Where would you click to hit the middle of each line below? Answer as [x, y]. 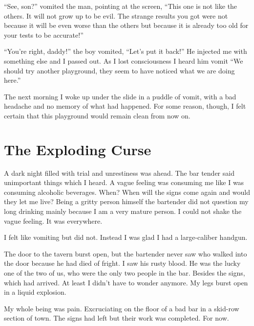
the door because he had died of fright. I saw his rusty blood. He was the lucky [122, 263]
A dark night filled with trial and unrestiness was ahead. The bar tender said [119, 173]
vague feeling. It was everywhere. [53, 221]
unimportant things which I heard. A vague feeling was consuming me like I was [124, 182]
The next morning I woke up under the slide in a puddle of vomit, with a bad [120, 96]
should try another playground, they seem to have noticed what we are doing [119, 70]
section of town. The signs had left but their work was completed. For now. [116, 318]
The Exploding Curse [78, 149]
